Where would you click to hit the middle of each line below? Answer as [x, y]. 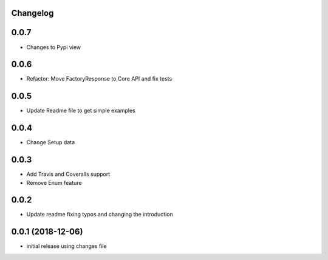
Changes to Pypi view [54, 47]
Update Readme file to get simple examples [81, 111]
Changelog [32, 13]
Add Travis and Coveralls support [68, 174]
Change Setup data [51, 142]
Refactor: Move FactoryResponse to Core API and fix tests [99, 79]
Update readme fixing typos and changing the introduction [100, 215]
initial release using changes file [67, 246]
